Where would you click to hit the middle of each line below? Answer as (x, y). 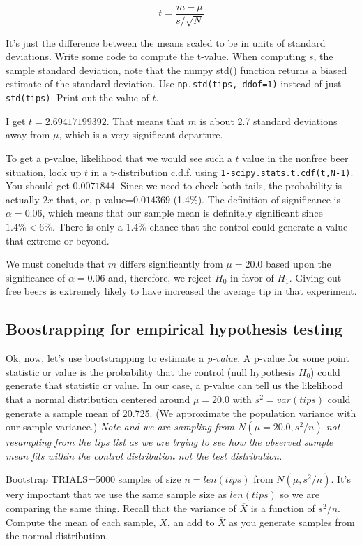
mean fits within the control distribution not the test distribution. (144, 455)
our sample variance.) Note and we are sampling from (120, 427)
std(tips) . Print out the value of (77, 97)
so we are (300, 494)
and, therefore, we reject (160, 277)
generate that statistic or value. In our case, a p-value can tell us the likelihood (174, 385)
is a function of (283, 508)
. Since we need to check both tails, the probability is (228, 186)
